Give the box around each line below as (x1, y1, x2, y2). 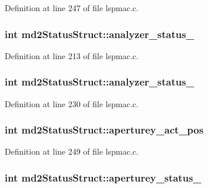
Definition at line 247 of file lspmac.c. (5, 2, 138, 13)
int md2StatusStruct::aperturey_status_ (5, 170, 202, 184)
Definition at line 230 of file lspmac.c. (5, 97, 138, 110)
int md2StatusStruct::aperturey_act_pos (5, 122, 204, 137)
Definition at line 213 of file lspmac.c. (5, 49, 138, 61)
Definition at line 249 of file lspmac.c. (5, 145, 138, 158)
